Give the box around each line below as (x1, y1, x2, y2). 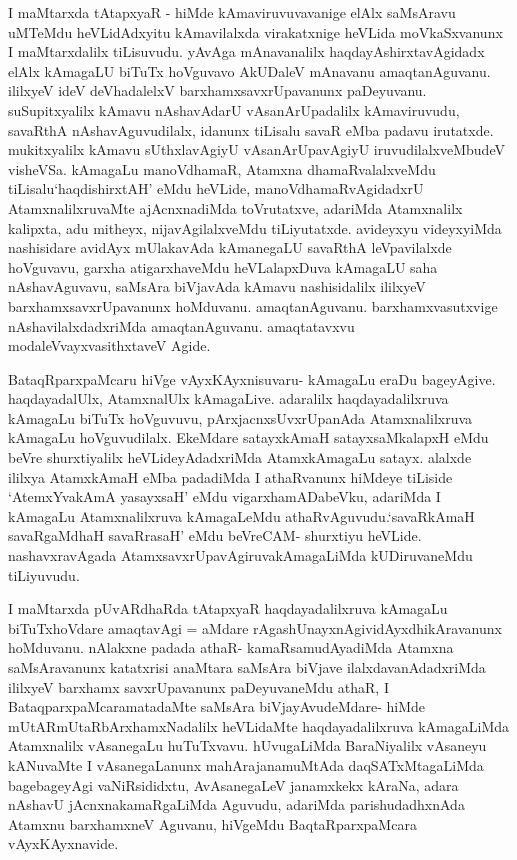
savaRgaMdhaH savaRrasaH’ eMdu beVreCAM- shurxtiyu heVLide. (8, 525, 422, 546)
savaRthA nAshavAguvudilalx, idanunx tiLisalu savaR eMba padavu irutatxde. (8, 119, 494, 140)
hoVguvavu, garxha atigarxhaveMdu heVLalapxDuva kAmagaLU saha (8, 256, 438, 277)
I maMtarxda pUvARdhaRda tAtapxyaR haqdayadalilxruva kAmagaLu (8, 598, 448, 619)
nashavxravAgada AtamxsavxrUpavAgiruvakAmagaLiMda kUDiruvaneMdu (8, 545, 473, 566)
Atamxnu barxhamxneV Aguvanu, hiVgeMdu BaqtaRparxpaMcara (8, 813, 417, 834)
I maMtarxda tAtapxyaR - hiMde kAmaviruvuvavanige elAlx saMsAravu (8, 2, 456, 22)
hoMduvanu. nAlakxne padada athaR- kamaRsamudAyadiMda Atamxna (8, 637, 454, 658)
